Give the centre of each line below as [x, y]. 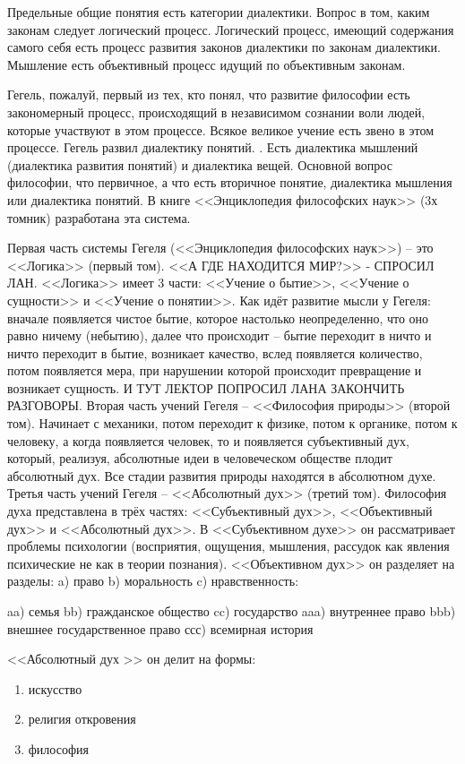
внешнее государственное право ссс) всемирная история [160, 628]
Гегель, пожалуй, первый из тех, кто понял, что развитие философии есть [209, 94]
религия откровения [82, 719]
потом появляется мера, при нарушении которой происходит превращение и [215, 370]
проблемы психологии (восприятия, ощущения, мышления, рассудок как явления [228, 546]
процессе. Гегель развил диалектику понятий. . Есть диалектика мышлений [213, 147]
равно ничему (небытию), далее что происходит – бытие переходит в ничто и [220, 335]
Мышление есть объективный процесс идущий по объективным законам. [207, 64]
